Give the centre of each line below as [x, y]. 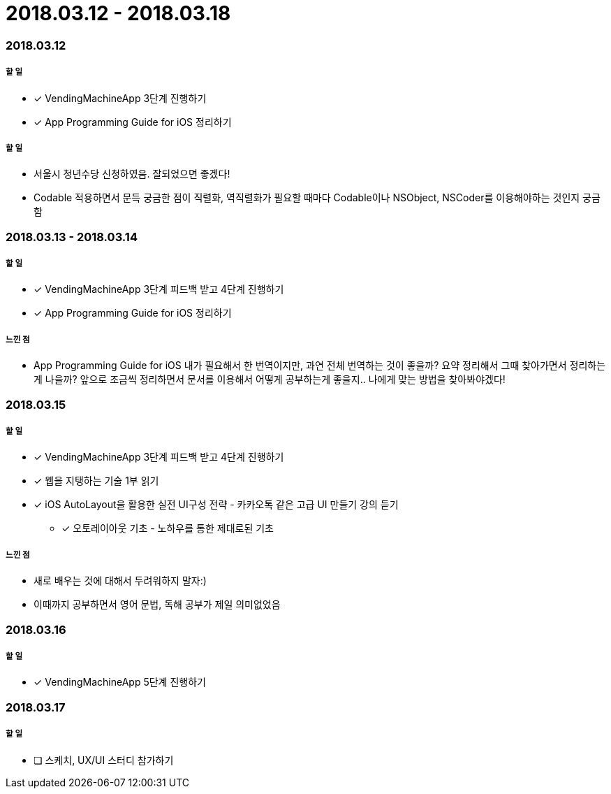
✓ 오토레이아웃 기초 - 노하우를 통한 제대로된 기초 [168, 528]
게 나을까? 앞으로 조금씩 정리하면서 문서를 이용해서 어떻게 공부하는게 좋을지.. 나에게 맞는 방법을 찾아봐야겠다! [270, 380]
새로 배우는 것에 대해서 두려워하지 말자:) [120, 581]
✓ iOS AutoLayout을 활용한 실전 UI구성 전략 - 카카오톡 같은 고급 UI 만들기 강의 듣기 [216, 505]
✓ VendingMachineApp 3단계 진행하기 [120, 98]
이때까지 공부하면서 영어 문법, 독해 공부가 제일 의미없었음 [157, 605]
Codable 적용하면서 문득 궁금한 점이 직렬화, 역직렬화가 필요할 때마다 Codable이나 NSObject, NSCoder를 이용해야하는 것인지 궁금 [317, 198]
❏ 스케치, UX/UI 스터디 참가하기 [104, 760]
